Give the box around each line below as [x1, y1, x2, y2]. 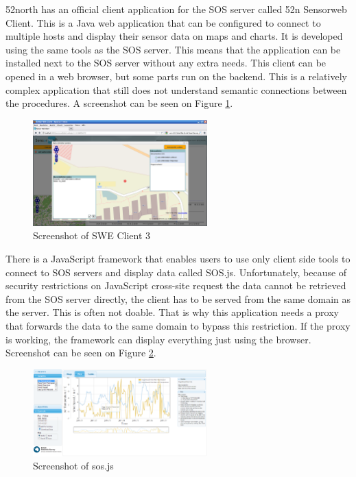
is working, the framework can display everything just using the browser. [5, 332, 311, 346]
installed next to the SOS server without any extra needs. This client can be [5, 56, 327, 70]
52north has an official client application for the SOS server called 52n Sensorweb [5, 2, 347, 16]
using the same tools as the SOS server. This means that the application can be [5, 42, 341, 56]
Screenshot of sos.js [33, 458, 114, 473]
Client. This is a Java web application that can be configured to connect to [5, 15, 321, 29]
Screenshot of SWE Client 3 [33, 228, 151, 243]
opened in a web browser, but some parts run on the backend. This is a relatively [5, 69, 347, 83]
